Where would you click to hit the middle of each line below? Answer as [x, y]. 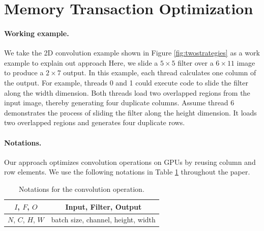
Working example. [37, 33]
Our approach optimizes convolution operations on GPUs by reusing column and [130, 162]
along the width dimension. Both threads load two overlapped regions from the [127, 92]
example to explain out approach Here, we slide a [81, 62]
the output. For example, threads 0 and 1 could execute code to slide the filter [126, 82]
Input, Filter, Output [104, 206]
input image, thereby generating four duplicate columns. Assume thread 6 [119, 103]
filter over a [196, 62]
